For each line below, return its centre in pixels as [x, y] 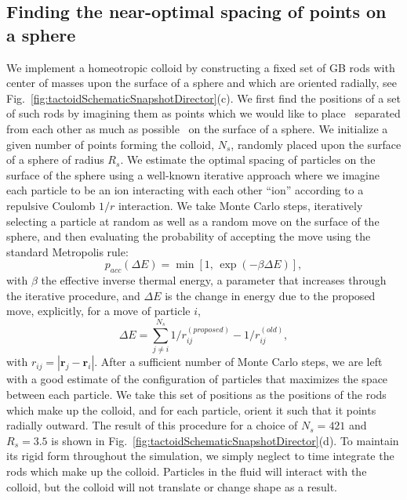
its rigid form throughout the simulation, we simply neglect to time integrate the [200, 456]
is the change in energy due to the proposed [270, 295]
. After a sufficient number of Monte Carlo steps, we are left [238, 362]
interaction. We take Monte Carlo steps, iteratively [240, 205]
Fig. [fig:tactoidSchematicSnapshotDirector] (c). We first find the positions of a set [204, 98]
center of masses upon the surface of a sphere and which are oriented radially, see [202, 83]
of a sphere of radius [55, 159]
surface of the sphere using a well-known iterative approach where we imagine [193, 174]
